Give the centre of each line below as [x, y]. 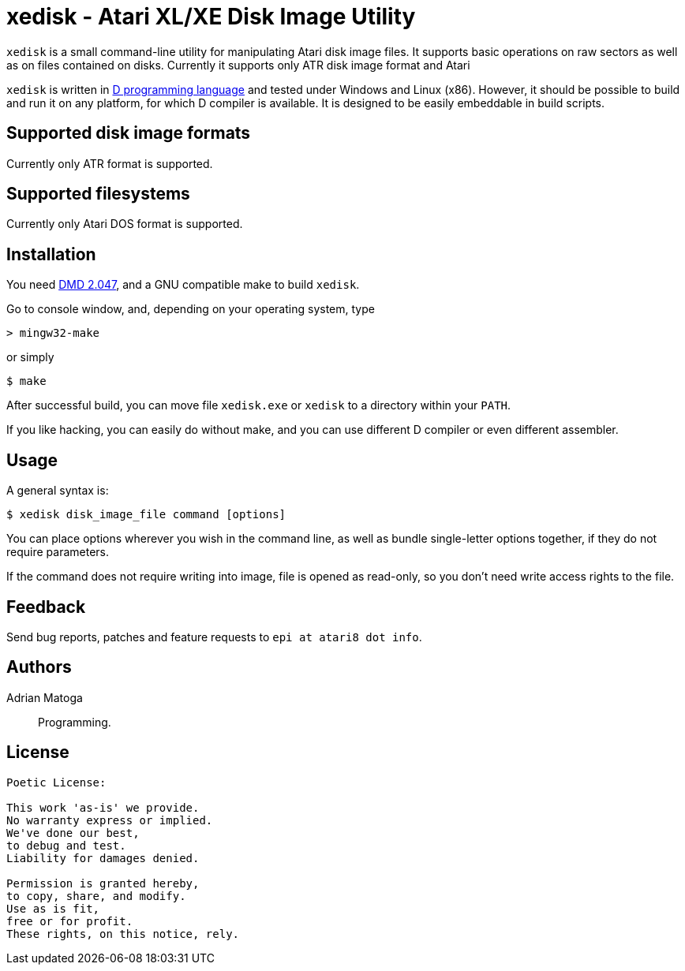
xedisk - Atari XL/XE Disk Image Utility [211, 17]
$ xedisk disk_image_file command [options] [146, 515]
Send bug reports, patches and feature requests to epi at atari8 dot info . [214, 637]
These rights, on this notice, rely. [123, 934]
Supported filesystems [98, 194]
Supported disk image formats [129, 133]
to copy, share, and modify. [96, 896]
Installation [51, 254]
